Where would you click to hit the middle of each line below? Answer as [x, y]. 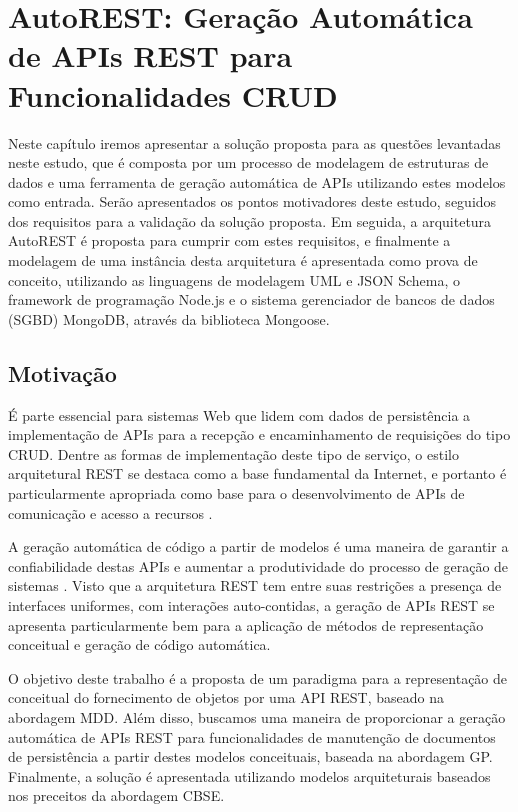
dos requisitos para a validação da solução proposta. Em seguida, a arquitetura [250, 220]
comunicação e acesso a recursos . [110, 512]
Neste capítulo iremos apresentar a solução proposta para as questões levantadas [254, 142]
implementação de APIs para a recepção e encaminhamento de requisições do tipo [259, 434]
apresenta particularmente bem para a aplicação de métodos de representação [246, 624]
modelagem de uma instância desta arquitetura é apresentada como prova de [243, 260]
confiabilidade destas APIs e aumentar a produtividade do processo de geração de [258, 565]
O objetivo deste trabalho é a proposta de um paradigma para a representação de [258, 677]
